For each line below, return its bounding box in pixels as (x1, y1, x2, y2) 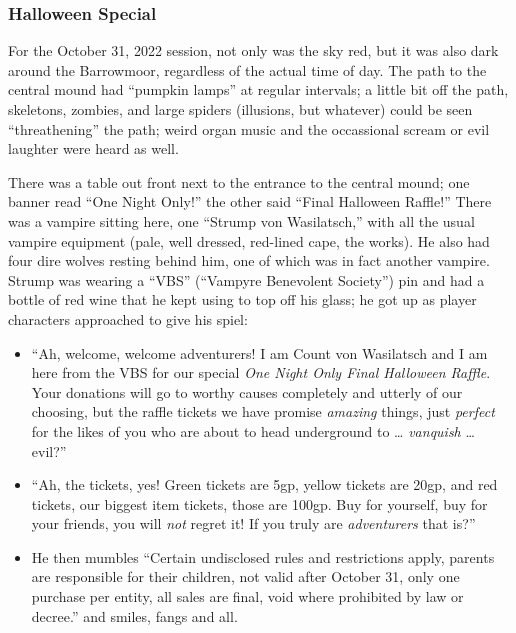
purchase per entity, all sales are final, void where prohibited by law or (31, 586, 464, 607)
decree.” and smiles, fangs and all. (31, 605, 238, 626)
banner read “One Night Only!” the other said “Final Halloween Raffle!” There (8, 191, 492, 212)
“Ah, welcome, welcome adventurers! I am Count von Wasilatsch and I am (31, 342, 488, 363)
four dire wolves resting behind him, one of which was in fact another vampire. (8, 250, 490, 271)
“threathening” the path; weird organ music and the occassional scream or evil (8, 118, 490, 139)
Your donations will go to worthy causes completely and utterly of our (31, 381, 463, 402)
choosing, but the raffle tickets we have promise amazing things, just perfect (31, 401, 495, 422)
